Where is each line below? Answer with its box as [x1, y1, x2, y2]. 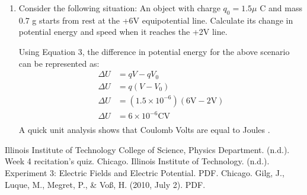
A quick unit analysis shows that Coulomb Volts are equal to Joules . [18, 123, 270, 136]
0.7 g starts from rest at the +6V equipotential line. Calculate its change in [18, 14, 293, 26]
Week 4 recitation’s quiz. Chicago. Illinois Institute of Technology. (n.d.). [5, 155, 270, 167]
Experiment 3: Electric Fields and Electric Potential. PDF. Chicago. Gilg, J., [5, 167, 284, 179]
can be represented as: [18, 57, 100, 69]
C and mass [260, 2, 302, 14]
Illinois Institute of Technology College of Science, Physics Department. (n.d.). [5, 143, 290, 155]
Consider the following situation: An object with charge [18, 2, 220, 14]
